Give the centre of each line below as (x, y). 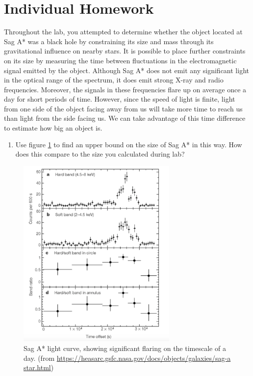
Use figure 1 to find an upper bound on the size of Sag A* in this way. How (129, 144)
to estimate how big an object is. (53, 128)
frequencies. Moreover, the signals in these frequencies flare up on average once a (125, 89)
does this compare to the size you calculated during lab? (100, 154)
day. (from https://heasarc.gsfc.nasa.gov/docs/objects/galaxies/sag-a (127, 358)
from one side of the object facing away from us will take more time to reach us (123, 108)
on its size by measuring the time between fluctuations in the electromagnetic (120, 60)
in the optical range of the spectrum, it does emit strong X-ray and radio (114, 80)
